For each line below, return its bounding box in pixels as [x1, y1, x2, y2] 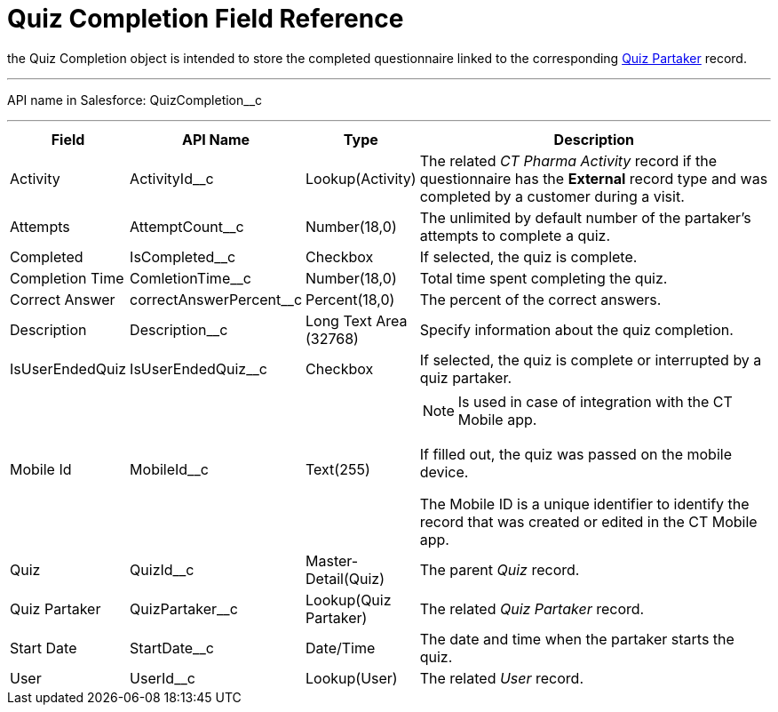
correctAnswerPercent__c [130, 290, 303, 308]
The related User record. [419, 668, 583, 687]
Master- [306, 551, 359, 570]
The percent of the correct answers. [419, 290, 662, 308]
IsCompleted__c [130, 247, 236, 266]
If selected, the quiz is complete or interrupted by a [419, 350, 762, 369]
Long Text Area [306, 311, 408, 330]
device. [419, 462, 469, 481]
